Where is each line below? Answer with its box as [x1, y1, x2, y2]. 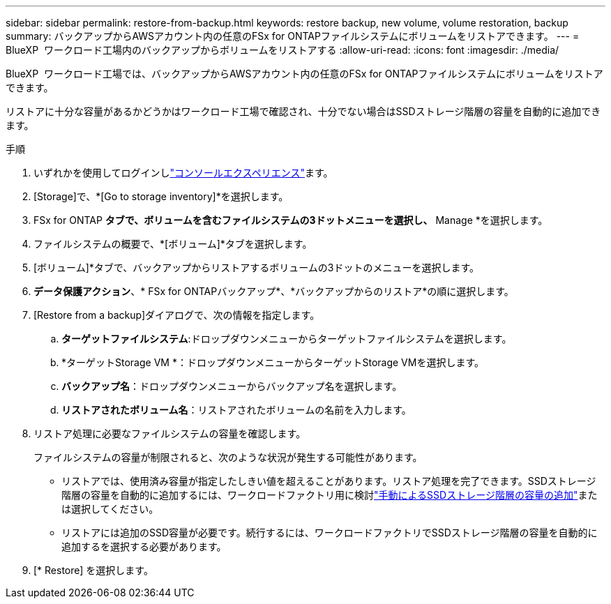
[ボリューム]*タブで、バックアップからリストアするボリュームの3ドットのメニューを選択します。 [33, 262, 480, 273]
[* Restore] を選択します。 [33, 564, 153, 576]
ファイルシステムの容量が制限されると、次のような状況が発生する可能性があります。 [33, 451, 423, 463]
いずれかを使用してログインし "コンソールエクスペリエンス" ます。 [33, 167, 333, 179]
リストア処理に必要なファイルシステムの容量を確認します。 [33, 428, 306, 439]
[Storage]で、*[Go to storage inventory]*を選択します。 [33, 190, 289, 202]
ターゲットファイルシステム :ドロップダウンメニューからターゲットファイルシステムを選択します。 [61, 333, 512, 345]
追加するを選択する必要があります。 [61, 541, 227, 552]
